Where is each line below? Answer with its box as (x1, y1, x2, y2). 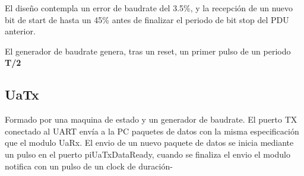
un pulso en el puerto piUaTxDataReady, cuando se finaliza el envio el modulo (5, 148, 290, 160)
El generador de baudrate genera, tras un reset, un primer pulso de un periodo (5, 44, 291, 57)
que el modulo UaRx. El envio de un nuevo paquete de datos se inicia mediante (5, 136, 294, 149)
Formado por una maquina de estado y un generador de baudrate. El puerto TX (5, 113, 297, 126)
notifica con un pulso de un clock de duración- (5, 159, 173, 172)
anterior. (5, 25, 36, 37)
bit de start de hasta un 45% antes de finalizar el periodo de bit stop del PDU (5, 13, 289, 25)
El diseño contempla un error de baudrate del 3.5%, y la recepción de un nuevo (5, 2, 293, 14)
